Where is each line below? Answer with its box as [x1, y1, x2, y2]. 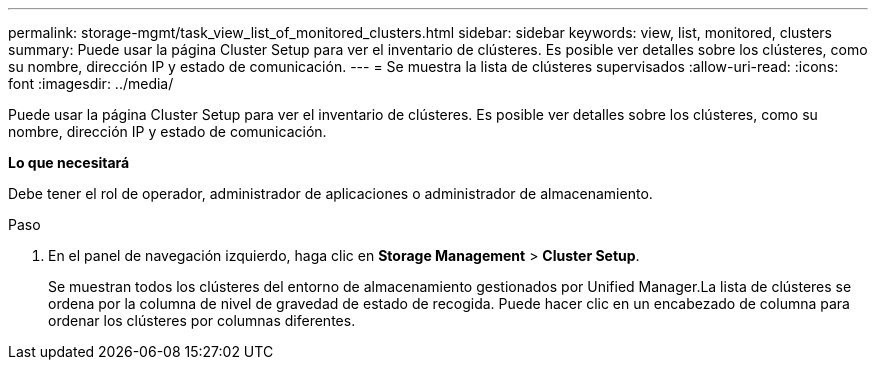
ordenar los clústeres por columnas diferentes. [48, 312, 356, 329]
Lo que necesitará [8, 154, 130, 171]
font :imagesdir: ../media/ [8, 75, 174, 92]
